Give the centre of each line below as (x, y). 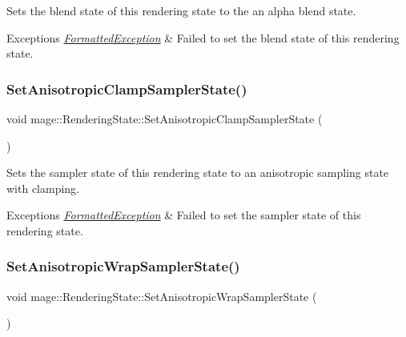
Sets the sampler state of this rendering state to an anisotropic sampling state (198, 173)
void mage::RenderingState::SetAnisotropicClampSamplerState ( (165, 118)
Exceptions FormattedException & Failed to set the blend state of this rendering (203, 37)
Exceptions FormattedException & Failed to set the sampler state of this (184, 215)
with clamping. (43, 188)
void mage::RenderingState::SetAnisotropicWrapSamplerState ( (162, 296)
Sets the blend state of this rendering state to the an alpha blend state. (181, 10)
